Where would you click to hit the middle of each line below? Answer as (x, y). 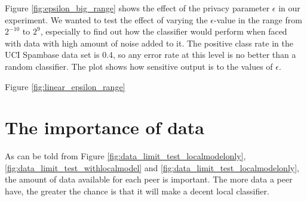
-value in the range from (258, 19)
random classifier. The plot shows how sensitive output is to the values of (139, 66)
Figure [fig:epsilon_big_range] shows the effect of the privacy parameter (137, 8)
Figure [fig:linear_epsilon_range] (65, 86)
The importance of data (105, 127)
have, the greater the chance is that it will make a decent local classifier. (137, 191)
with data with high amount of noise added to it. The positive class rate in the (149, 43)
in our (289, 8)
